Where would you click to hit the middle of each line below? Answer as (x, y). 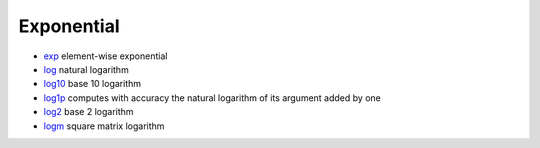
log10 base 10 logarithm (92, 84)
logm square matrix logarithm (104, 126)
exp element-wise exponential (105, 56)
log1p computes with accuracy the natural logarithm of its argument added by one (212, 97)
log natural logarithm (86, 69)
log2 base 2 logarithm (88, 112)
